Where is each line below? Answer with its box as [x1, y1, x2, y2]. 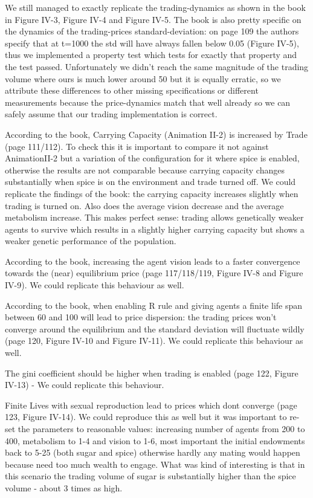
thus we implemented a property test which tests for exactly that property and [5, 48, 297, 61]
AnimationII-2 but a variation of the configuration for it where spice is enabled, [5, 152, 300, 164]
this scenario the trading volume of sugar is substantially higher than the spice [5, 470, 296, 482]
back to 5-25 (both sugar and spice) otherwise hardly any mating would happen [5, 446, 300, 459]
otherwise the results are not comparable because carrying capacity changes [5, 163, 285, 176]
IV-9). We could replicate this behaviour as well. [5, 279, 184, 291]
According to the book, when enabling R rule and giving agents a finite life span [5, 299, 303, 311]
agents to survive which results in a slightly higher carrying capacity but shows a [5, 222, 305, 235]
